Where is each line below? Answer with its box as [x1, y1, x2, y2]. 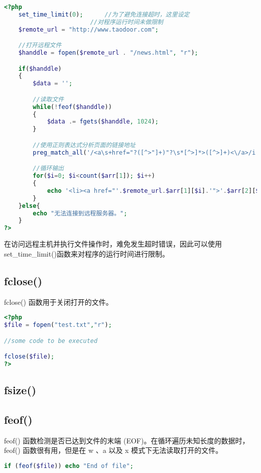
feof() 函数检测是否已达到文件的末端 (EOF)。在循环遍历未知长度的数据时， [4, 435, 249, 445]
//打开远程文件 [18, 42, 62, 49]
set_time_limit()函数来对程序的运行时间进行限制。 [4, 248, 170, 259]
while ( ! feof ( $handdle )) [33, 103, 112, 110]
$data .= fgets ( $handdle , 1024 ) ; [47, 118, 159, 126]
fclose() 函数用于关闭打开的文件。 [4, 296, 113, 307]
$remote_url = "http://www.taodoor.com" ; [18, 26, 159, 33]
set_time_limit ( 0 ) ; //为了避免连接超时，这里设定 [18, 11, 190, 18]
